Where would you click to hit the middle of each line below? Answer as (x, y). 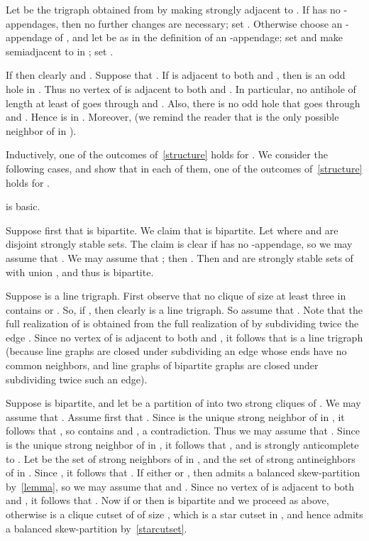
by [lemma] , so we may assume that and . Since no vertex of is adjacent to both (180, 486)
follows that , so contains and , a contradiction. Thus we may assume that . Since (183, 431)
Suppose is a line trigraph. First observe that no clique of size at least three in (176, 296)
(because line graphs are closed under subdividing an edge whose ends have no (176, 351)
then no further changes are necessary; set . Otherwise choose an (202, 23)
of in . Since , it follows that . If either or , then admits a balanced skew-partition (183, 472)
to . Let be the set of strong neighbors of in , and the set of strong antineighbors (181, 458)
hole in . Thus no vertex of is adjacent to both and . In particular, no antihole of (181, 88)
